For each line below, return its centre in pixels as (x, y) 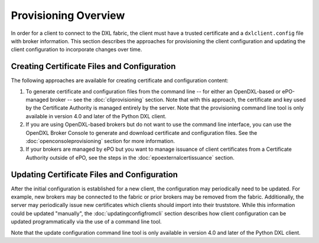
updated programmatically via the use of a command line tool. (86, 222)
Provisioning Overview (68, 15)
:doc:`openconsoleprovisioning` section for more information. (100, 141)
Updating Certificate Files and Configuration (95, 174)
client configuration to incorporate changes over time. (77, 50)
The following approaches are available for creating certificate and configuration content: (120, 80)
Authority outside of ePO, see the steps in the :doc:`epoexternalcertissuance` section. (130, 157)
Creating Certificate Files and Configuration (93, 67)
